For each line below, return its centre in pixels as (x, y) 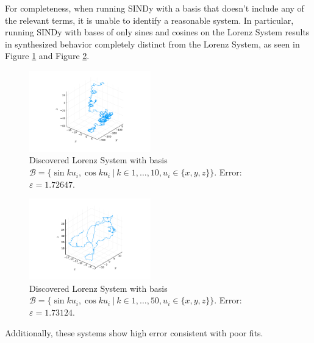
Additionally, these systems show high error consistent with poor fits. (134, 332)
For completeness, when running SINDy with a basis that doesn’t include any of (155, 8)
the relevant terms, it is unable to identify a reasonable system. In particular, (149, 20)
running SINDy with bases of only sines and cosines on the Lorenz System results (157, 32)
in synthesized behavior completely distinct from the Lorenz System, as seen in (152, 44)
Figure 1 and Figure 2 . (47, 56)
